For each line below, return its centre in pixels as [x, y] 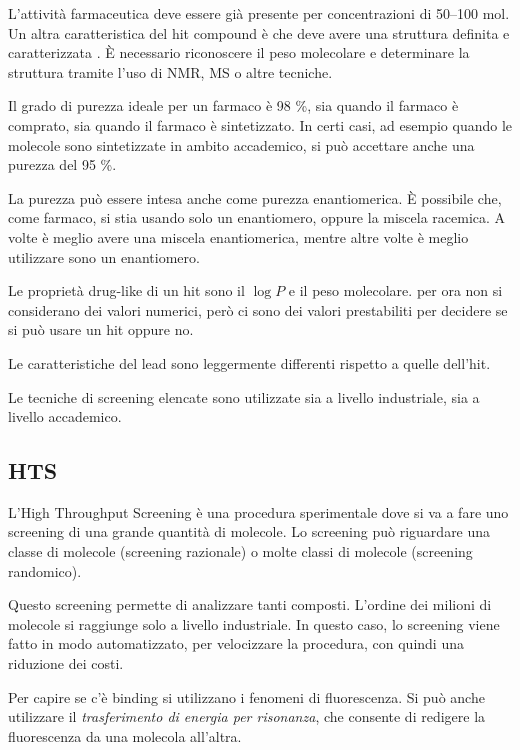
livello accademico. [65, 416]
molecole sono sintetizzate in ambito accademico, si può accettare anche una [241, 144]
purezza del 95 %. [62, 164]
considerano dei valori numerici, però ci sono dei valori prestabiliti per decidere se [258, 309]
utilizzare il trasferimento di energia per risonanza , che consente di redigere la [247, 716]
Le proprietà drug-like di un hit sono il [126, 290]
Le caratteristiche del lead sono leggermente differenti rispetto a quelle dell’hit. [249, 362]
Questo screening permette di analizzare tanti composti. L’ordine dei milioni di [250, 604]
